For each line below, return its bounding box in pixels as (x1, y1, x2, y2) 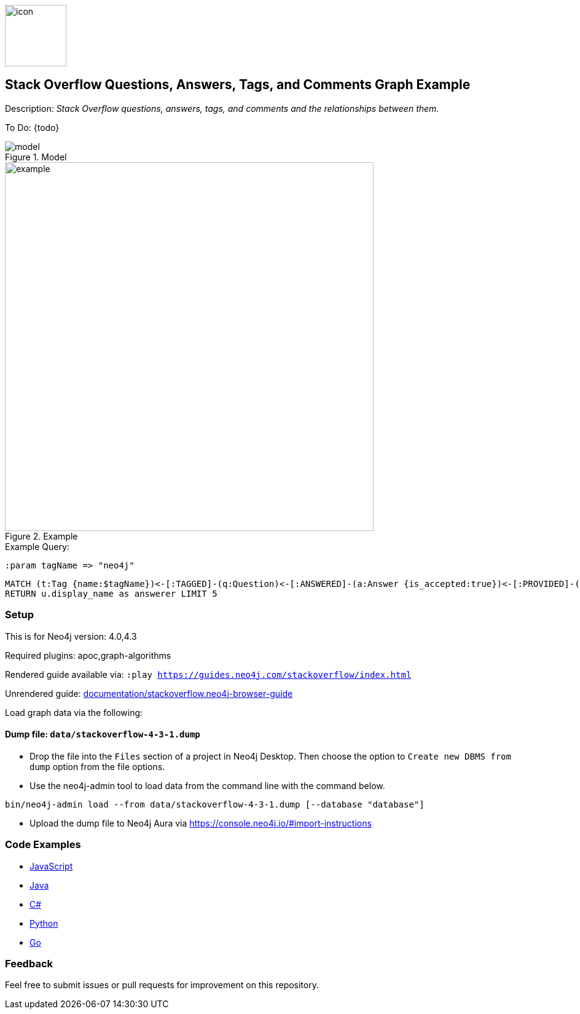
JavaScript (29, 860, 73, 871)
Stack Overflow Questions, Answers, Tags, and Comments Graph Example (5, 77, 471, 93)
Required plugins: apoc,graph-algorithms (5, 650, 171, 661)
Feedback (5, 957, 53, 970)
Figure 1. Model (5, 151, 67, 162)
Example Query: (5, 541, 69, 552)
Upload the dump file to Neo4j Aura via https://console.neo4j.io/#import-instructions (29, 817, 372, 828)
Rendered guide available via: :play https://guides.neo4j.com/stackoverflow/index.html (5, 669, 412, 680)
